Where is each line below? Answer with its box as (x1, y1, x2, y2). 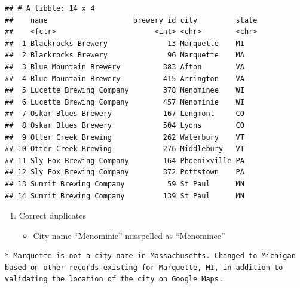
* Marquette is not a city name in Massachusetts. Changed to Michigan (5, 252, 296, 261)
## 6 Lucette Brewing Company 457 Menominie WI (5, 97, 244, 106)
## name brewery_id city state (5, 16, 258, 24)
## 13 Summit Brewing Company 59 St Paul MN (5, 179, 244, 188)
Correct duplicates (19, 209, 86, 222)
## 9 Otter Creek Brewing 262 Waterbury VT (5, 133, 244, 142)
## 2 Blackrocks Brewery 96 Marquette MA (5, 51, 244, 60)
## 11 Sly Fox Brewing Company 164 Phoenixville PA (5, 156, 244, 165)
